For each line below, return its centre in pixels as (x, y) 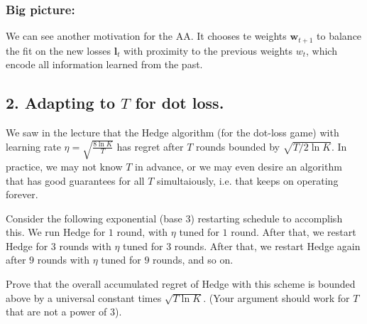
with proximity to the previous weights (208, 50)
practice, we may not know (64, 166)
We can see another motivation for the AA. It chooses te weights (146, 36)
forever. (22, 194)
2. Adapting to (61, 103)
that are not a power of (56, 312)
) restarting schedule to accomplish (267, 218)
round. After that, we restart (294, 232)
